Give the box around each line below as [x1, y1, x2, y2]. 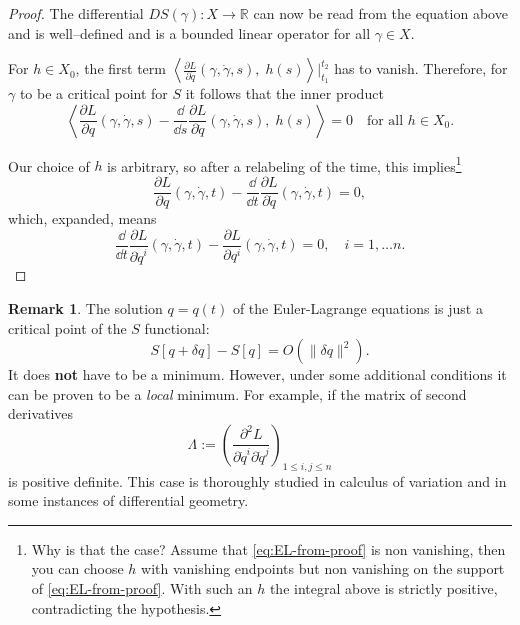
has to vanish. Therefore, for [334, 58, 508, 79]
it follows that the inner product [185, 83, 384, 104]
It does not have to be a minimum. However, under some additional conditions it [8, 364, 507, 385]
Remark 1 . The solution [8, 297, 163, 318]
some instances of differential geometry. [8, 490, 249, 511]
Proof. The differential [8, 3, 144, 23]
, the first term [75, 58, 166, 79]
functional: [144, 317, 210, 338]
